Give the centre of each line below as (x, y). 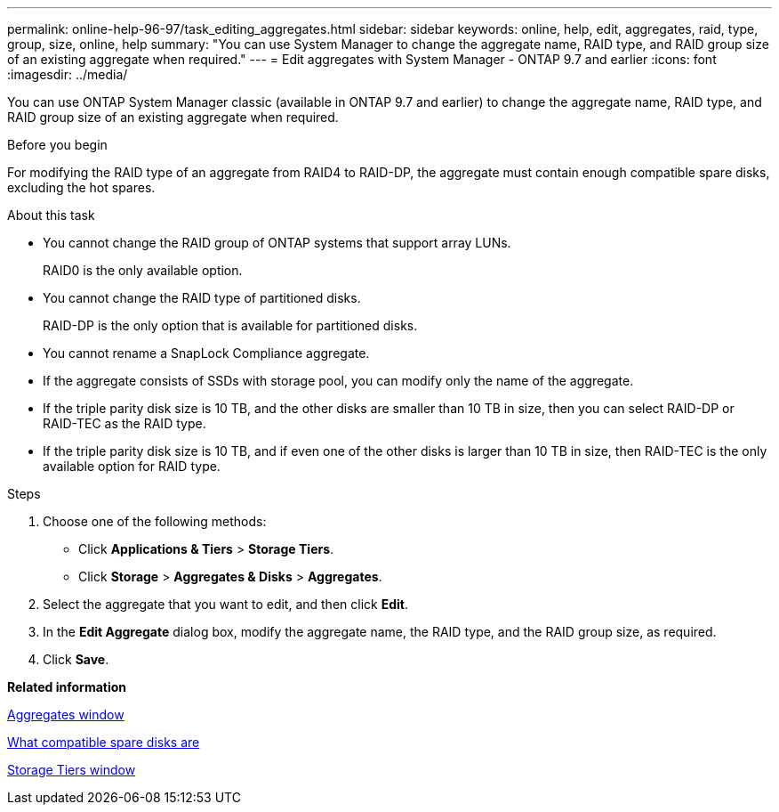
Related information (67, 687)
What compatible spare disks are (104, 742)
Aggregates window (66, 715)
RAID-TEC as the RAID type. (124, 423)
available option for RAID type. (132, 466)
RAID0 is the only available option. (143, 270)
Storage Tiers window (72, 770)
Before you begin (57, 145)
